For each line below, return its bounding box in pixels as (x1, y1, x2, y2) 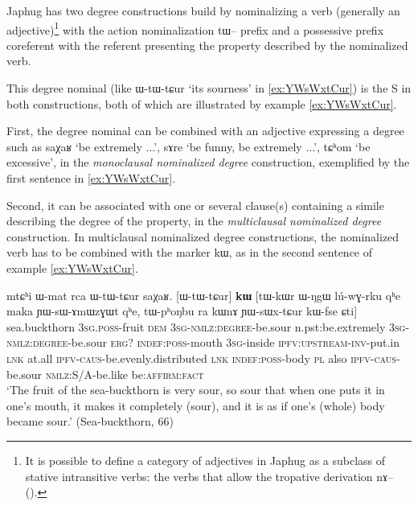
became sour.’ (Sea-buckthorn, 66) (6, 413, 174, 430)
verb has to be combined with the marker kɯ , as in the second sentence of (6, 244, 373, 261)
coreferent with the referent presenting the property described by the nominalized (6, 36, 408, 53)
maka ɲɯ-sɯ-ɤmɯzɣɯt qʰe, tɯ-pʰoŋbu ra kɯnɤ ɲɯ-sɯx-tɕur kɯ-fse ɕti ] (6, 302, 358, 319)
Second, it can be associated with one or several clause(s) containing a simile (6, 196, 384, 213)
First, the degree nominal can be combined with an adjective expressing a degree (6, 122, 404, 139)
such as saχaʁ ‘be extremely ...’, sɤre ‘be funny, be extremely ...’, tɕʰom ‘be (6, 138, 371, 154)
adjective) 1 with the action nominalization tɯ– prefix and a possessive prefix (6, 19, 384, 38)
